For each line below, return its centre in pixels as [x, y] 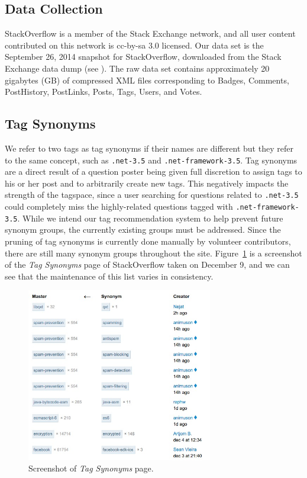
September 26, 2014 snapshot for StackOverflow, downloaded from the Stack [143, 57]
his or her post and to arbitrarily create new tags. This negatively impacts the [147, 183]
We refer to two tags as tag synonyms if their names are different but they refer [149, 148]
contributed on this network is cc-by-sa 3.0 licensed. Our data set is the [134, 45]
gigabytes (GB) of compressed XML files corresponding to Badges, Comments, [147, 80]
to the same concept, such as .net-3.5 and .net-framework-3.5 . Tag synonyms [151, 160]
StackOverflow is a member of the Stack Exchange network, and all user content [150, 33]
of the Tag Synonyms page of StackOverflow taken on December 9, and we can [147, 264]
